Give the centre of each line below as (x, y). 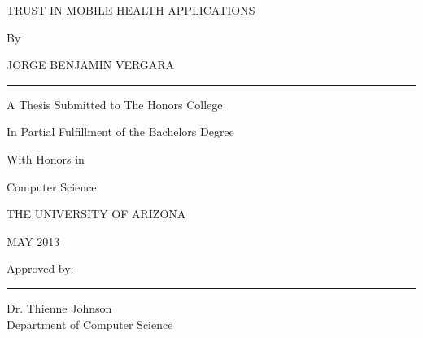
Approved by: (40, 268)
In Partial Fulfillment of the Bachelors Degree (120, 132)
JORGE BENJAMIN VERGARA (91, 65)
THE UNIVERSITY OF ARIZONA (96, 214)
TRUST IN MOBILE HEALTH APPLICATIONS (131, 10)
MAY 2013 (33, 241)
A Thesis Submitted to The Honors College (115, 104)
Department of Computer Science (90, 324)
